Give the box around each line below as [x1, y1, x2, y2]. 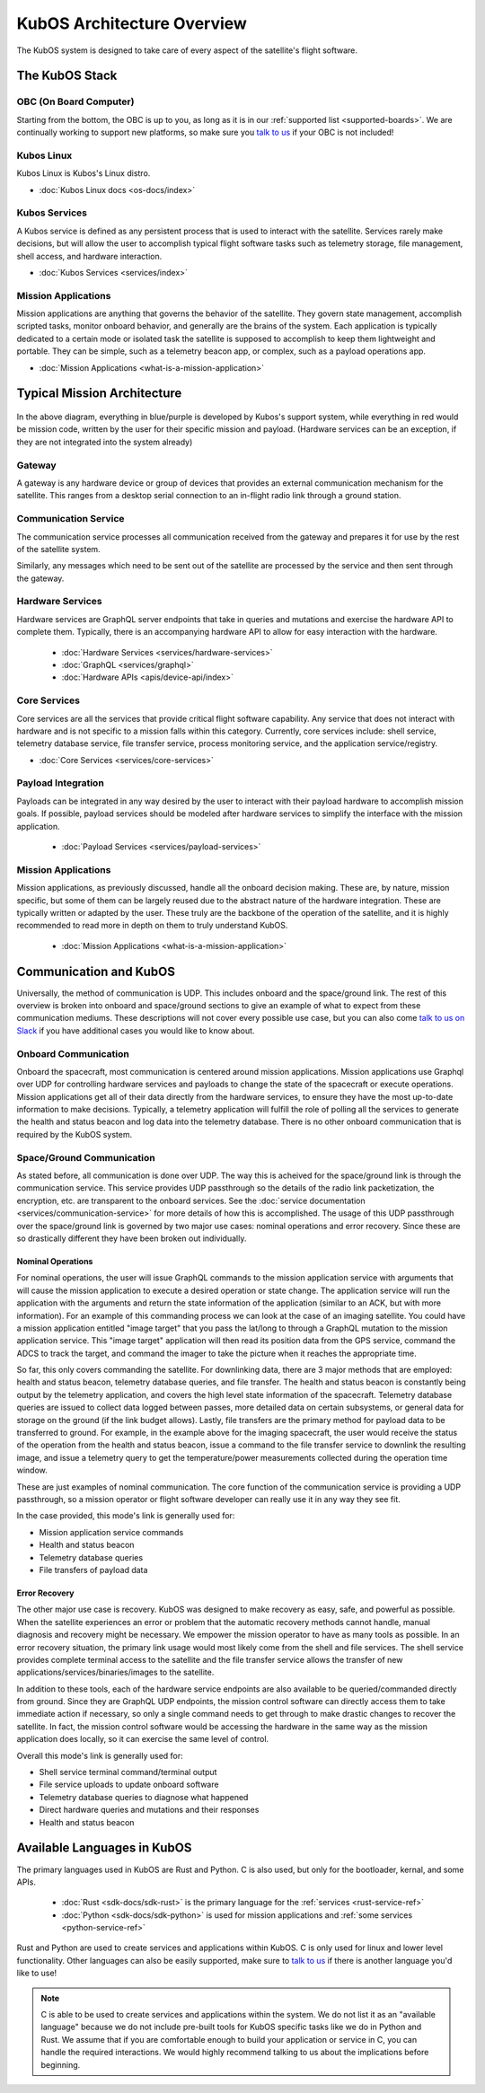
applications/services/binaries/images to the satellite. [16, 1666, 215, 1678]
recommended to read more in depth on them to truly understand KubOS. [16, 920, 288, 931]
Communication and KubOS [16, 963, 175, 979]
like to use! [16, 1967, 57, 1979]
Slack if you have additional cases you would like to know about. [16, 1025, 255, 1036]
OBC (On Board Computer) [16, 95, 135, 108]
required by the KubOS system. [16, 1129, 133, 1139]
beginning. [40, 2059, 81, 2070]
